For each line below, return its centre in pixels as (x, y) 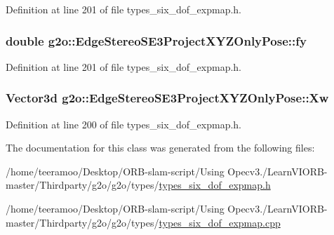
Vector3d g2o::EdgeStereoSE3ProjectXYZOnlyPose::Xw (167, 98)
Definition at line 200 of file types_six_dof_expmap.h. (123, 124)
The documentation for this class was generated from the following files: (160, 148)
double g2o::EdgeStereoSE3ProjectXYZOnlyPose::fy (156, 40)
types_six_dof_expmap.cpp (220, 222)
